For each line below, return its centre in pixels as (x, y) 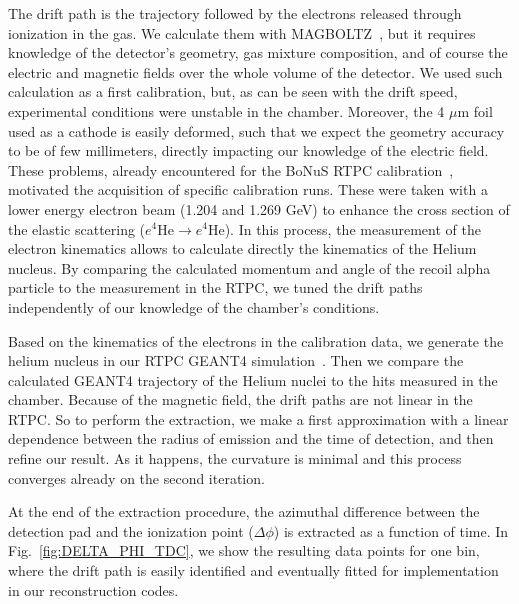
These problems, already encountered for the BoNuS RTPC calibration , (231, 169)
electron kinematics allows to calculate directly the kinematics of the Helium (242, 248)
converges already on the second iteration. (136, 477)
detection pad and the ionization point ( (131, 530)
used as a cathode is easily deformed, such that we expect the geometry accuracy (256, 130)
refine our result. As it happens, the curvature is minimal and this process (235, 458)
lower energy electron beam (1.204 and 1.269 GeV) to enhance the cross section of (259, 208)
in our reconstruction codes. (93, 589)
